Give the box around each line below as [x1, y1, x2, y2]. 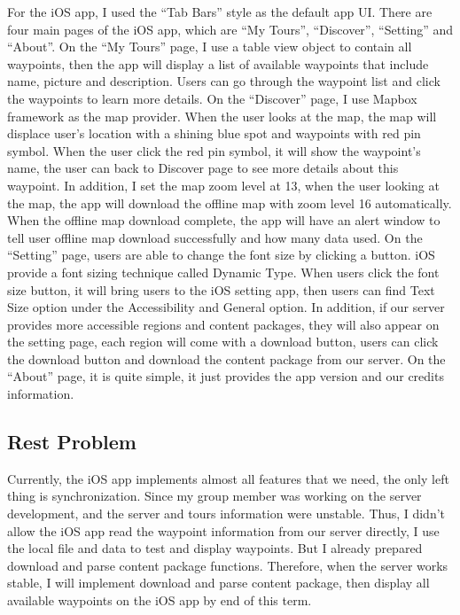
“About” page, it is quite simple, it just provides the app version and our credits [7, 367, 444, 385]
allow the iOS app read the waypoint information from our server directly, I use [7, 521, 440, 540]
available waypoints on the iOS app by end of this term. [7, 591, 312, 610]
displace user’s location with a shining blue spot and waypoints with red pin [7, 124, 421, 143]
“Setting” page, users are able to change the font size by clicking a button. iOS [7, 245, 435, 264]
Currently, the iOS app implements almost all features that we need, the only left [7, 469, 449, 487]
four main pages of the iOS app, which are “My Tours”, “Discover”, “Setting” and [7, 19, 454, 38]
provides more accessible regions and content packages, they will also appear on [7, 315, 440, 333]
